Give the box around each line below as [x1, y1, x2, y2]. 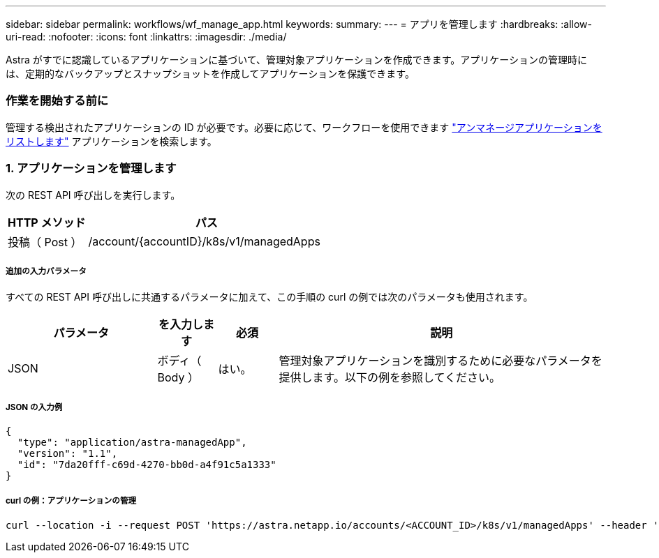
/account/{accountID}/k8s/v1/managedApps [88, 234, 320, 248]
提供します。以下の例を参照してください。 [279, 370, 501, 385]
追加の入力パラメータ [6, 266, 87, 276]
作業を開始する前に [6, 93, 109, 108]
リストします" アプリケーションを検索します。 [6, 135, 217, 147]
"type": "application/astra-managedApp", [17, 437, 247, 448]
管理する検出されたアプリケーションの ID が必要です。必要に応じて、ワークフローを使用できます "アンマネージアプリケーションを [6, 121, 602, 133]
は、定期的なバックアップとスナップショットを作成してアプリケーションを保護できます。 [6, 68, 415, 80]
